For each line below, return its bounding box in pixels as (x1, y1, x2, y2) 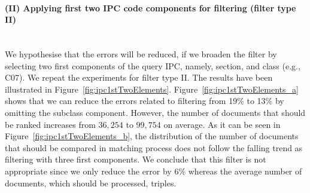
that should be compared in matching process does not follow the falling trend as (5, 141, 303, 154)
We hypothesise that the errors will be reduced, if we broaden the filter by (5, 47, 277, 60)
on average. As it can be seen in (163, 118, 281, 130)
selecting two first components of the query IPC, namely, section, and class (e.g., (5, 59, 300, 72)
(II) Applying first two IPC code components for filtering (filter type (5, 1, 296, 14)
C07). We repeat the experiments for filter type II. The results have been (5, 71, 273, 84)
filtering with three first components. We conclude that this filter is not (5, 153, 266, 166)
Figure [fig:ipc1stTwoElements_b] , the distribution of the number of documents (5, 130, 299, 142)
